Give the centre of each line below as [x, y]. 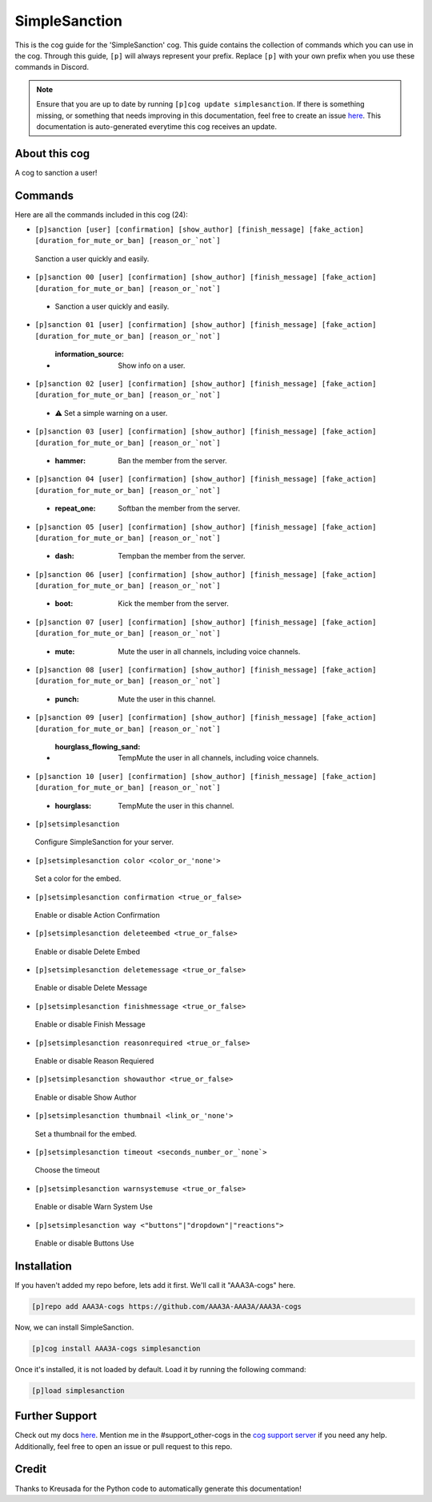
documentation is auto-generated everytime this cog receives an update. [157, 126]
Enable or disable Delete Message [91, 988]
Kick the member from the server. [174, 604]
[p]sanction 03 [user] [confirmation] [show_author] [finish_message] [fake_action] [206, 432]
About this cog [52, 153]
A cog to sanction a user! [56, 172]
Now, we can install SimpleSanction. [74, 1327]
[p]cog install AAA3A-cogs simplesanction [116, 1348]
